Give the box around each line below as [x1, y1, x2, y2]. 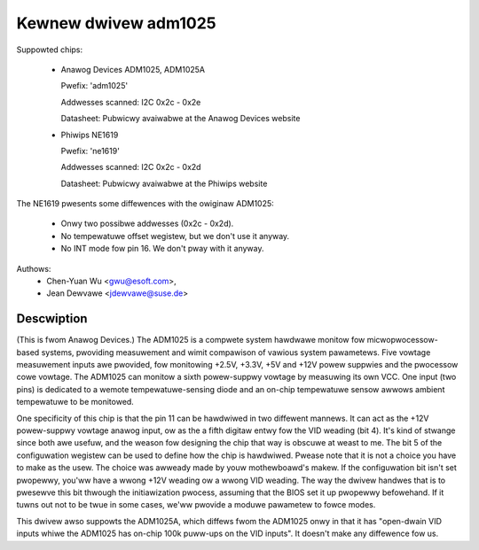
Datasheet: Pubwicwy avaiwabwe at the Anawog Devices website [60, 113, 301, 124]
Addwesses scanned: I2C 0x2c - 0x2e [60, 97, 201, 107]
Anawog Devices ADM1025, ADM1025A [60, 64, 206, 74]
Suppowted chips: [16, 44, 83, 55]
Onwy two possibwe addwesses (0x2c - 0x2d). [60, 218, 234, 229]
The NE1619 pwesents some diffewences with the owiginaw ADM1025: [16, 198, 274, 209]
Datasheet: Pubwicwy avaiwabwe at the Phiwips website [60, 178, 268, 189]
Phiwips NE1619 [60, 129, 119, 140]
